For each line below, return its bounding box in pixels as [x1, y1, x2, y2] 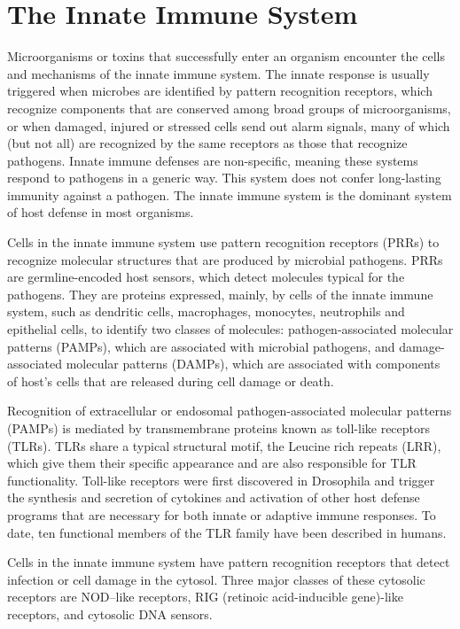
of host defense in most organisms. [7, 203, 194, 221]
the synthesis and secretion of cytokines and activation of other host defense [7, 488, 420, 507]
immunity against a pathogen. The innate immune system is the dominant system [7, 185, 452, 204]
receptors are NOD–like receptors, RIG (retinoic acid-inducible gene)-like [7, 587, 403, 606]
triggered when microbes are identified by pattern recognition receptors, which [7, 82, 433, 100]
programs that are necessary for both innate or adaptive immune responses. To [7, 505, 436, 524]
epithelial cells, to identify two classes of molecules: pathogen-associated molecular [7, 320, 454, 338]
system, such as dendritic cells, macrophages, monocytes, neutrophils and [7, 302, 405, 321]
